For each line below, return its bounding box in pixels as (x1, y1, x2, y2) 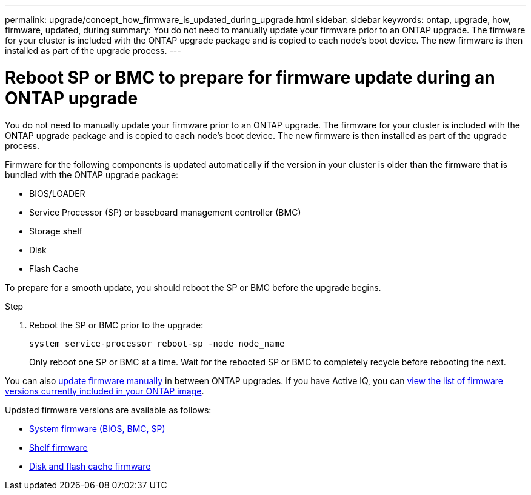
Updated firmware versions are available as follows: (5, 404, 212, 415)
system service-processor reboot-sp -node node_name (29, 338, 285, 348)
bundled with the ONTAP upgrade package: (5, 169, 179, 180)
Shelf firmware (29, 442, 88, 453)
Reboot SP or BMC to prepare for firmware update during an (5, 67, 495, 88)
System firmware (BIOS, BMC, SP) (29, 423, 165, 434)
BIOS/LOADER (29, 188, 85, 199)
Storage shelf (29, 225, 83, 236)
